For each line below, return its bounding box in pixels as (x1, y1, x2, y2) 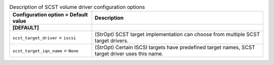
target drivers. (94, 37, 129, 44)
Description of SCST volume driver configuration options (9, 4, 145, 11)
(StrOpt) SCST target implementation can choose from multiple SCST (94, 31, 260, 38)
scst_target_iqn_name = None (12, 47, 79, 54)
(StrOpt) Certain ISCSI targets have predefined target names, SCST (94, 44, 256, 51)
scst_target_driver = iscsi (12, 34, 76, 41)
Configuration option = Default (12, 11, 88, 18)
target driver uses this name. (94, 50, 163, 57)
